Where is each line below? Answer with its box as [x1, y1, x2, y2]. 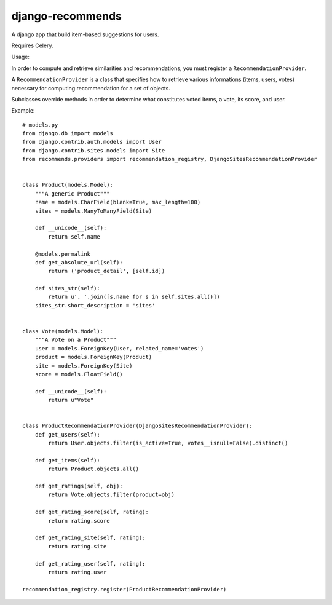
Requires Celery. [11, 42, 53, 49]
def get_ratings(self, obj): [34, 483, 123, 490]
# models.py [22, 121, 58, 129]
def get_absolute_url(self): [34, 259, 123, 266]
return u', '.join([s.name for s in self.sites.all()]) [48, 293, 221, 301]
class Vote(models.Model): [22, 328, 104, 335]
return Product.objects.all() [48, 465, 140, 473]
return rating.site [48, 543, 107, 550]
